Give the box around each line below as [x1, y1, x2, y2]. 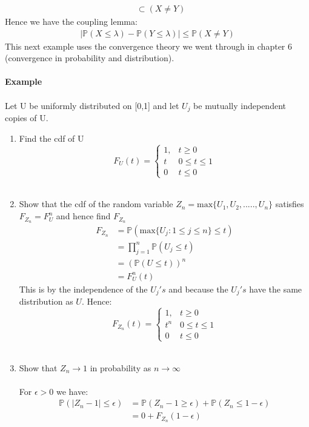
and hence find [56, 210, 111, 222]
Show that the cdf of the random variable [19, 197, 173, 210]
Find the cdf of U [19, 131, 84, 144]
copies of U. [5, 111, 48, 124]
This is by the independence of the [19, 282, 148, 295]
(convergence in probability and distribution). [5, 51, 174, 64]
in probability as [90, 361, 151, 374]
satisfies [275, 197, 304, 210]
